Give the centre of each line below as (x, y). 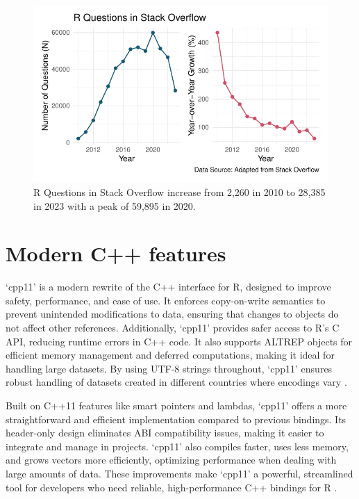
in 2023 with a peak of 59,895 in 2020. (115, 205)
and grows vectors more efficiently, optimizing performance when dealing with (171, 460)
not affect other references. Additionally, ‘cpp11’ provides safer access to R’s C (173, 328)
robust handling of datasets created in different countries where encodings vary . (176, 382)
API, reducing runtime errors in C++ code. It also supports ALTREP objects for (179, 341)
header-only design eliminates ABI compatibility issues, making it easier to (165, 433)
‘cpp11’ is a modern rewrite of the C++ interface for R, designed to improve (168, 287)
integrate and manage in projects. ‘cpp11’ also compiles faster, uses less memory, (177, 446)
